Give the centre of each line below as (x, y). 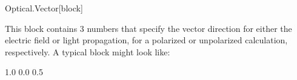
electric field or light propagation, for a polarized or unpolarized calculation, (146, 40)
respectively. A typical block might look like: (88, 51)
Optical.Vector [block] (44, 8)
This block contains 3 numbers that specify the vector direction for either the (148, 28)
